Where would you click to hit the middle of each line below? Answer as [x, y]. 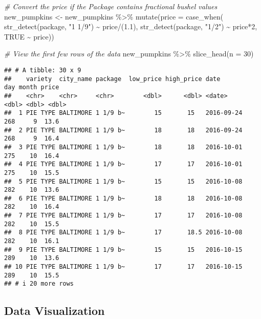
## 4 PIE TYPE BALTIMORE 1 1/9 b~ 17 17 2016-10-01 [123, 164]
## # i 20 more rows [39, 284]
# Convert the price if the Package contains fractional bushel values [111, 6]
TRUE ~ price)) [29, 36]
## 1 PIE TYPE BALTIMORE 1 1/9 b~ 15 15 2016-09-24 [123, 113]
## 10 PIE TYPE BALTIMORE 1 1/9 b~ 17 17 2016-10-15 [123, 267]
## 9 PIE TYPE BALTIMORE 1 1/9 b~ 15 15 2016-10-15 [123, 250]
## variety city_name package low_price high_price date [112, 79]
